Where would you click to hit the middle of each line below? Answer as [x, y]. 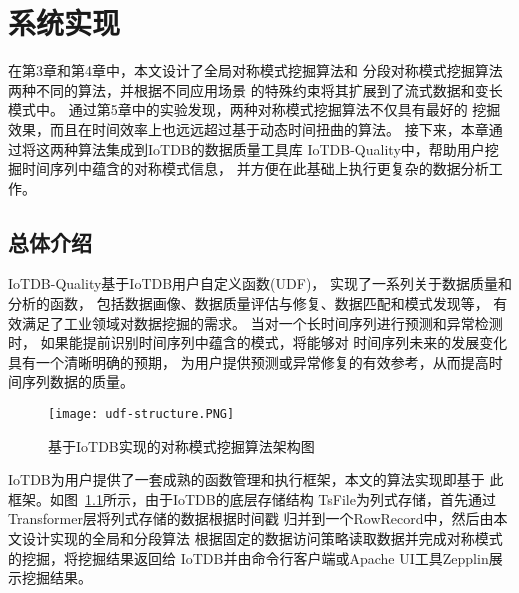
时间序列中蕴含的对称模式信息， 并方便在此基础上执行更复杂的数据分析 [255, 168]
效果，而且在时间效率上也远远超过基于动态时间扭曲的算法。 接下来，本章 [248, 128]
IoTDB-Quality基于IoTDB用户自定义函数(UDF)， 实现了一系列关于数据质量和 [260, 283]
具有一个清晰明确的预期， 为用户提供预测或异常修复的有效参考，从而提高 [248, 361]
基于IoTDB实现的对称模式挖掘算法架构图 [181, 445]
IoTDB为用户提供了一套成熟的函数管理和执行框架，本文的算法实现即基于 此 [256, 479]
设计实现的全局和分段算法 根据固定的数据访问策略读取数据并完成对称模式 [262, 538]
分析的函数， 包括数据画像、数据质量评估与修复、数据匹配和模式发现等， [248, 303]
